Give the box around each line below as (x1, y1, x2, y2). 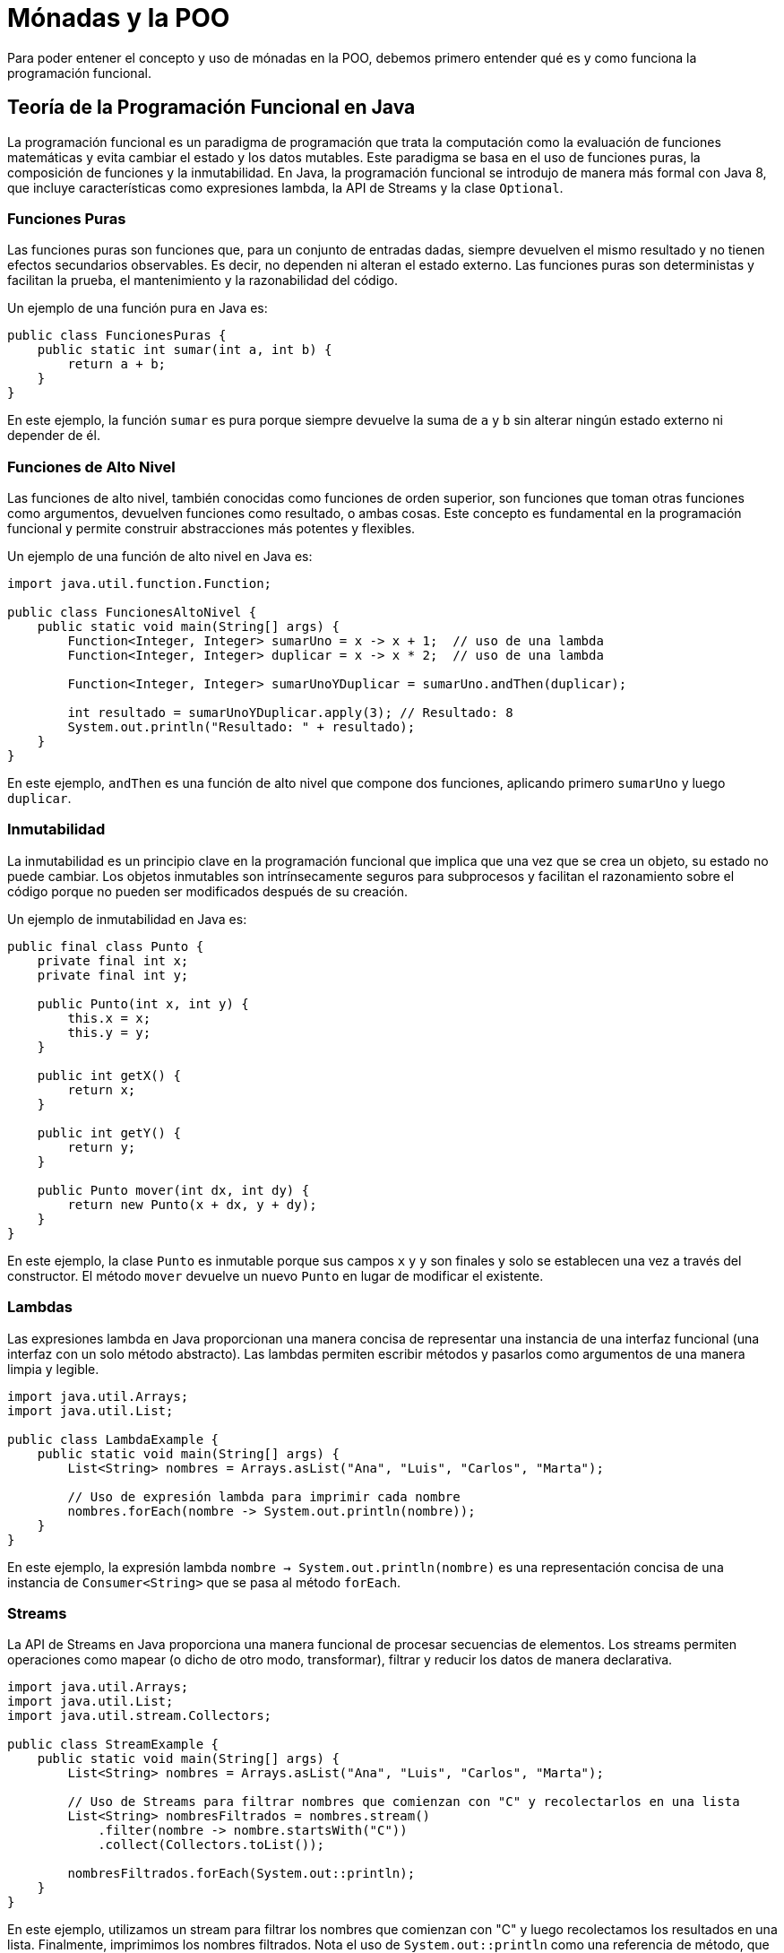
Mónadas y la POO (7, 3, 230, 33)
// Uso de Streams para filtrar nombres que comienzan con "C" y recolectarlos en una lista (67, 1794, 740, 1810)
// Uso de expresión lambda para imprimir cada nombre (67, 1489, 461, 1504)
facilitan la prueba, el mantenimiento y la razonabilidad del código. (7, 272, 399, 289)
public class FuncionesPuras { (7, 328, 227, 343)
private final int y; (37, 967, 189, 982)
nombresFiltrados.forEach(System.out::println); (67, 1866, 416, 1881)
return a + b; (67, 357, 167, 372)
